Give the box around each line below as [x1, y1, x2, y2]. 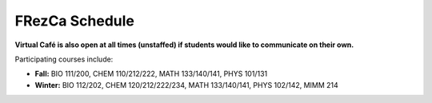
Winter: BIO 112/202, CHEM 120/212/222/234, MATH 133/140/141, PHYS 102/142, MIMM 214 [34, 80, 339, 89]
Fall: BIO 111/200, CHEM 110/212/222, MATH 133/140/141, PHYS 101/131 [34, 69, 268, 79]
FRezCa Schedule [14, 12, 135, 30]
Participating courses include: [14, 54, 114, 64]
